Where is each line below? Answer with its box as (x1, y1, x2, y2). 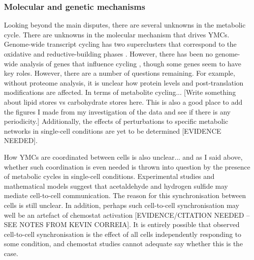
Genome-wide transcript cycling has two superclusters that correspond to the (4, 39, 237, 49)
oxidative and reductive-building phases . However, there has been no (4, 49, 213, 58)
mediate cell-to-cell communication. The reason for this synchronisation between (4, 190, 246, 201)
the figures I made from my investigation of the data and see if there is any (4, 106, 231, 116)
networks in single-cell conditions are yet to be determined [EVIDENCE (4, 125, 222, 136)
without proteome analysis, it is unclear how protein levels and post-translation (4, 77, 244, 87)
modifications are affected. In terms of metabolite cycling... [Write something (4, 87, 236, 97)
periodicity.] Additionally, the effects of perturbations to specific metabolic (4, 116, 228, 126)
